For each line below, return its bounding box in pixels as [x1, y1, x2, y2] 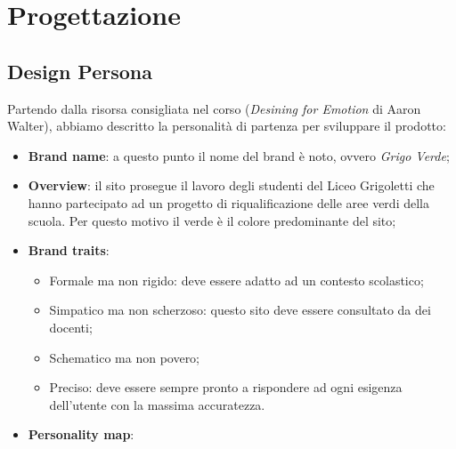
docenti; [49, 317, 93, 336]
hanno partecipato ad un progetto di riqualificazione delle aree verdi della [28, 193, 429, 212]
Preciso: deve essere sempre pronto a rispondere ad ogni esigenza [49, 378, 403, 397]
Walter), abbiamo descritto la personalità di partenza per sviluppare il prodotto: [7, 116, 446, 135]
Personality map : [28, 425, 134, 444]
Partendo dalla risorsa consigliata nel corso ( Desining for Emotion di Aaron [7, 99, 421, 117]
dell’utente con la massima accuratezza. [49, 395, 265, 413]
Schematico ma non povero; [49, 348, 200, 366]
